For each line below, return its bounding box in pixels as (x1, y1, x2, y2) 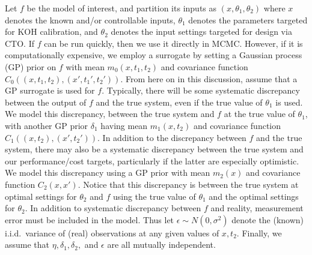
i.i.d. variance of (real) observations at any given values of (5, 226, 219, 239)
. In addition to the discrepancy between (97, 131, 246, 143)
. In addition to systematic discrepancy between (25, 202, 201, 214)
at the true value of (224, 107, 295, 120)
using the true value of (112, 190, 196, 202)
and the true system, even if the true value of (96, 95, 263, 108)
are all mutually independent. (107, 238, 216, 251)
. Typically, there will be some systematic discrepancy (102, 84, 300, 97)
